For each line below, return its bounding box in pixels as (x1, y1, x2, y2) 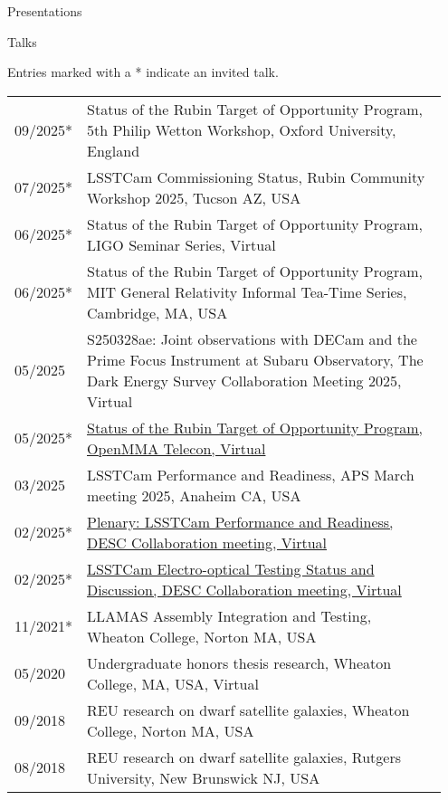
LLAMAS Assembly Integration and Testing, (87, 605, 372, 626)
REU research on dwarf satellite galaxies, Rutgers (87, 746, 401, 767)
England (87, 139, 140, 161)
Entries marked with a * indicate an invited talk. (7, 62, 279, 81)
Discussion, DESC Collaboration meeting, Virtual (87, 578, 402, 600)
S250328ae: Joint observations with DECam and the (87, 328, 417, 349)
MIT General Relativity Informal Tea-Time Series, (87, 281, 407, 302)
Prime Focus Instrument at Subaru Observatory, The (87, 348, 424, 370)
